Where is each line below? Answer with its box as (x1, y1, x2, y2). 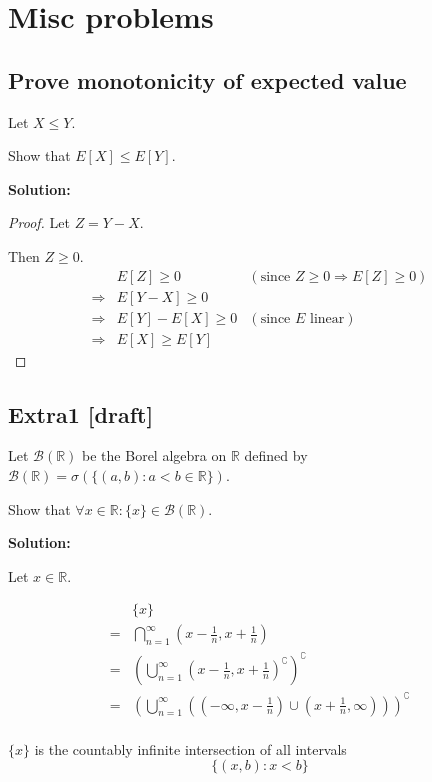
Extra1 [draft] (8, 398, 154, 429)
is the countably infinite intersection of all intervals (34, 738, 347, 759)
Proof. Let (8, 212, 70, 233)
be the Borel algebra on (82, 445, 227, 466)
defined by (244, 445, 308, 466)
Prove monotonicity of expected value (8, 64, 407, 95)
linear (309, 311, 345, 326)
